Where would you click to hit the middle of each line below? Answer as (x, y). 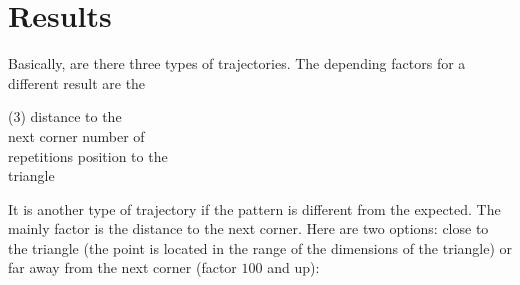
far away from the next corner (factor (122, 267)
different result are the (77, 82)
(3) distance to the (65, 116)
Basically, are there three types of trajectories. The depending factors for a (237, 63)
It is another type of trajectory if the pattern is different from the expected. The (254, 208)
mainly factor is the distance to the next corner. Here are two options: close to (248, 228)
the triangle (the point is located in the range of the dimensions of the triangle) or (260, 247)
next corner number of (76, 135)
